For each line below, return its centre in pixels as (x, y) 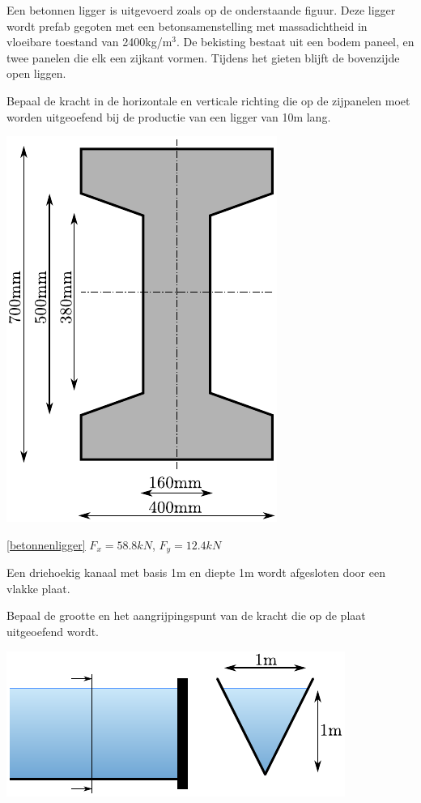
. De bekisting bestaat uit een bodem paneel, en (295, 42)
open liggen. (36, 73)
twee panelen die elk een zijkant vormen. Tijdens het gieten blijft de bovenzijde (203, 57)
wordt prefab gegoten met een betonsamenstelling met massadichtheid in (187, 26)
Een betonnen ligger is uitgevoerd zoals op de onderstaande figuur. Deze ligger (201, 10)
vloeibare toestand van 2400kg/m (89, 42)
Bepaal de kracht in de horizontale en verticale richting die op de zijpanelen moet (208, 100)
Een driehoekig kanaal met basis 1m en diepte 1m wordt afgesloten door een (196, 572)
